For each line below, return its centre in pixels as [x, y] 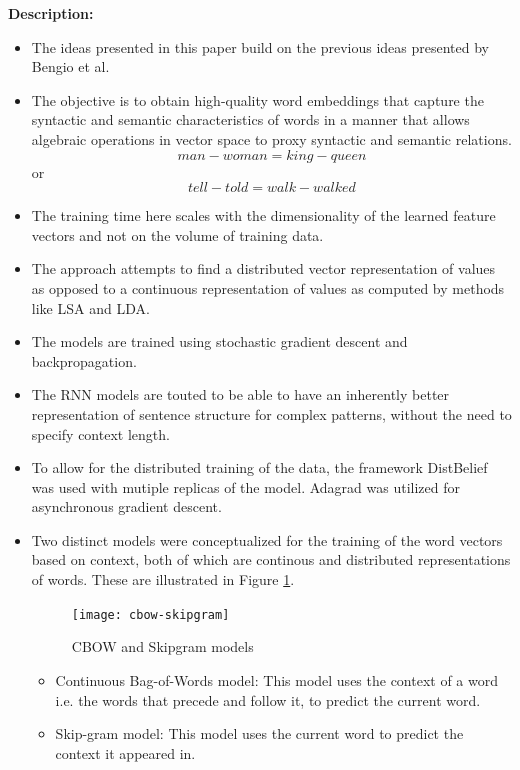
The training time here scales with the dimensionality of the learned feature [263, 215]
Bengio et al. [70, 66]
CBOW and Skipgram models [162, 646]
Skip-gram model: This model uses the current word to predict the [259, 733]
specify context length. [100, 433]
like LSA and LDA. [90, 307]
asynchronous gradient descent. [126, 506]
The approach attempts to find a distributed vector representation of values [263, 268]
